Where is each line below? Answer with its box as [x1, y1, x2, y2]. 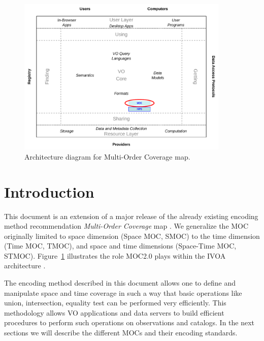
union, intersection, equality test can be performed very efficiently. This [4, 297, 226, 308]
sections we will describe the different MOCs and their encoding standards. [4, 327, 238, 338]
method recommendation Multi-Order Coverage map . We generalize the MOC [4, 221, 249, 231]
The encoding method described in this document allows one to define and [4, 277, 236, 288]
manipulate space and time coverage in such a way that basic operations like [4, 287, 242, 298]
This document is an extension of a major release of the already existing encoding [4, 210, 258, 221]
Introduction [4, 181, 94, 202]
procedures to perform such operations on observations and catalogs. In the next [4, 317, 255, 328]
